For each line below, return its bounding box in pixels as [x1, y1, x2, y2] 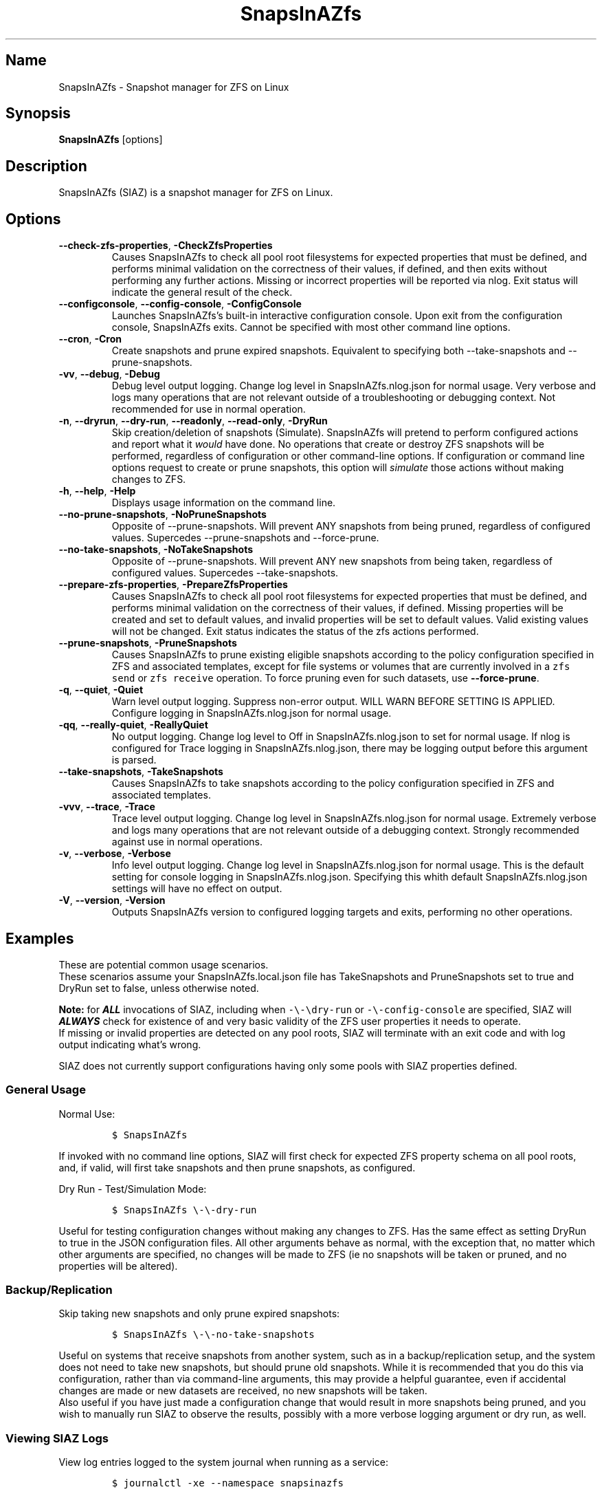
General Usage [5, 1083, 86, 1097]
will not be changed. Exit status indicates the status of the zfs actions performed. [111, 625, 479, 638]
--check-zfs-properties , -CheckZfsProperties [58, 239, 273, 252]
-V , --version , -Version [58, 894, 166, 907]
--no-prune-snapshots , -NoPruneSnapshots [58, 508, 267, 521]
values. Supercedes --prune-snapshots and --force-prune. [111, 532, 379, 544]
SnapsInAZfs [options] [58, 133, 163, 146]
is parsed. [111, 754, 157, 766]
